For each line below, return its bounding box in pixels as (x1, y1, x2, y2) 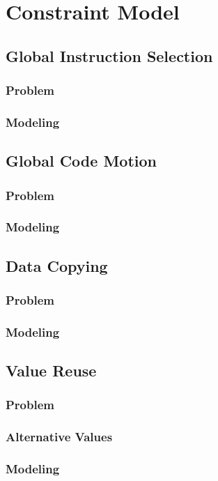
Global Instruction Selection (6, 45, 213, 66)
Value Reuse (6, 360, 97, 381)
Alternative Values (6, 428, 113, 445)
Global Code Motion (6, 150, 157, 171)
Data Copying (6, 254, 108, 276)
